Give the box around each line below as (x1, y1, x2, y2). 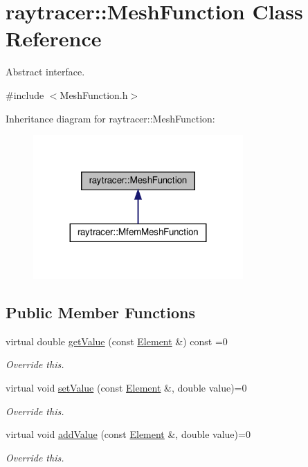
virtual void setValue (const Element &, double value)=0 (6, 381, 247, 395)
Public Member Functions (6, 302, 195, 323)
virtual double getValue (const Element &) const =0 (6, 333, 228, 348)
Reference (6, 24, 102, 53)
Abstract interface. (6, 64, 85, 79)
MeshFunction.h (60, 87, 128, 102)
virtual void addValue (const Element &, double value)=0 (6, 427, 251, 441)
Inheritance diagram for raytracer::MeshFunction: (6, 111, 215, 125)
